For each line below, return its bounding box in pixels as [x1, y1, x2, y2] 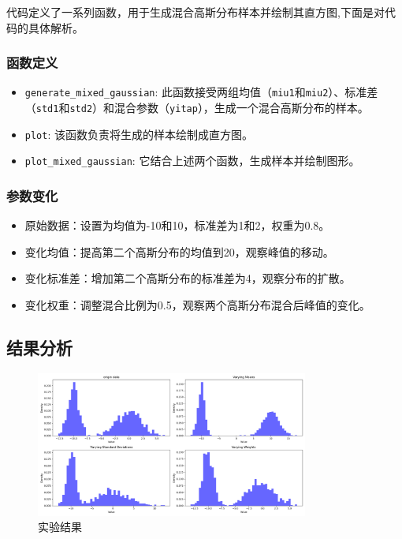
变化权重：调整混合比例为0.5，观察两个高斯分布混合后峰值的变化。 [24, 297, 370, 313]
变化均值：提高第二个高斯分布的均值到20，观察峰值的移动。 [24, 243, 334, 260]
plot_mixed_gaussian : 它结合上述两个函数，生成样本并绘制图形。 [24, 152, 360, 169]
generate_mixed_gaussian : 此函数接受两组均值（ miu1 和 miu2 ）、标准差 [24, 84, 378, 100]
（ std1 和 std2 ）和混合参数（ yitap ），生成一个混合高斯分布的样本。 [24, 99, 369, 116]
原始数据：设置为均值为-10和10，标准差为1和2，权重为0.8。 [24, 217, 330, 234]
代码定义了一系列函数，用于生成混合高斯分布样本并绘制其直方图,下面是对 [6, 4, 385, 20]
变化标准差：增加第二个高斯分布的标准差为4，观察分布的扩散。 [24, 270, 351, 286]
